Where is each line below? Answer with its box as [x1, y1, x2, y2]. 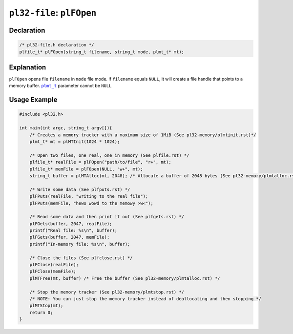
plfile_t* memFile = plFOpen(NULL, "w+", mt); [29, 166, 144, 172]
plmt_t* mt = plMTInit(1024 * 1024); [29, 139, 120, 144]
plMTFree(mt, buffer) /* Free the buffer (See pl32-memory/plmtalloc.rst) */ [29, 275, 221, 281]
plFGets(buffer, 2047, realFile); [29, 221, 112, 227]
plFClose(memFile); [29, 269, 77, 274]
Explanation [9, 63, 46, 71]
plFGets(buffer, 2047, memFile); [29, 234, 110, 240]
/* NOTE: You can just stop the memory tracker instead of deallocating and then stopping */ [29, 296, 261, 301]
